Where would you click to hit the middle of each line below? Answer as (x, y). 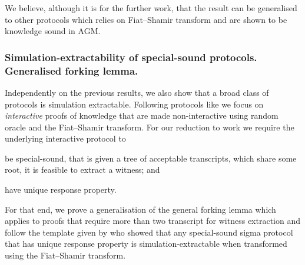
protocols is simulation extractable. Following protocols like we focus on (134, 104)
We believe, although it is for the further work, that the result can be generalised (151, 8)
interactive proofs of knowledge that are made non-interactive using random (142, 115)
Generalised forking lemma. (72, 70)
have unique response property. (61, 189)
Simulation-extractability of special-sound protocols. (131, 57)
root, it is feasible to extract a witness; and (82, 170)
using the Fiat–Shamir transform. (65, 255)
